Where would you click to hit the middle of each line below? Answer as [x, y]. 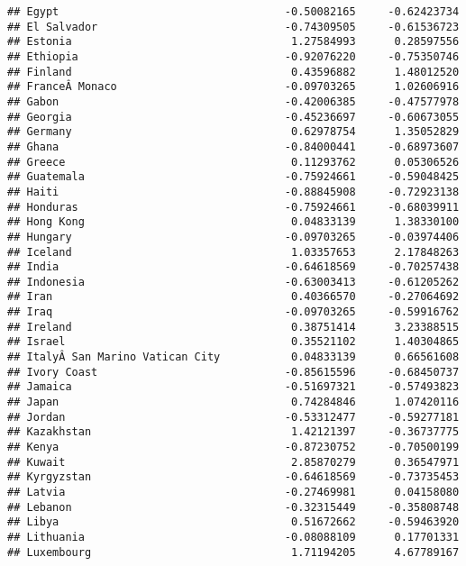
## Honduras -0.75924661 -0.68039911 [233, 207]
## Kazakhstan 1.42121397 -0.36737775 [233, 432]
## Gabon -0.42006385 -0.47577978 [233, 101]
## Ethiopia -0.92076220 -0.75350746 [233, 56]
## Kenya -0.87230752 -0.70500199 [233, 447]
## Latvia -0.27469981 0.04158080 [233, 492]
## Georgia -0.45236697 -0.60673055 [233, 117]
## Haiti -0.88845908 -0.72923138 [233, 192]
